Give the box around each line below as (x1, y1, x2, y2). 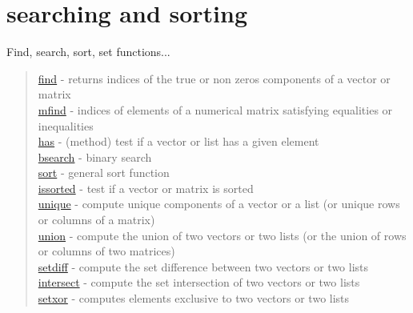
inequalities (38, 117, 94, 134)
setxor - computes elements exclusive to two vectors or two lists (38, 290, 350, 307)
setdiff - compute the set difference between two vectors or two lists (38, 258, 369, 275)
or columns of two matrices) (38, 243, 175, 259)
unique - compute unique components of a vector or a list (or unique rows (38, 195, 400, 212)
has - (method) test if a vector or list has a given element (38, 133, 319, 150)
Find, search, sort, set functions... (6, 43, 170, 60)
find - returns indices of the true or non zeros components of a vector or (38, 70, 391, 86)
